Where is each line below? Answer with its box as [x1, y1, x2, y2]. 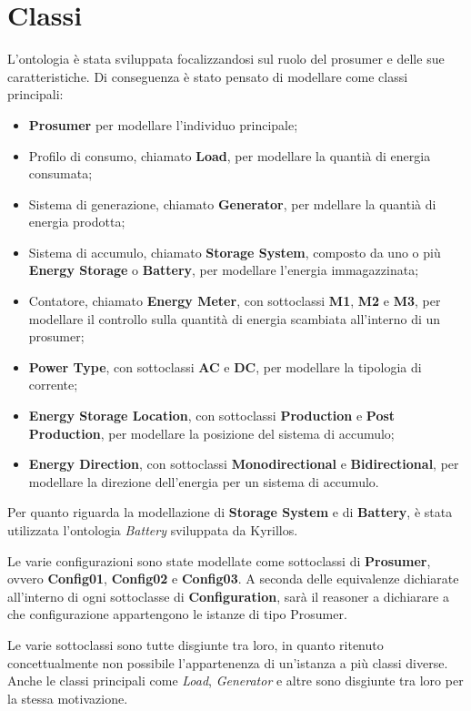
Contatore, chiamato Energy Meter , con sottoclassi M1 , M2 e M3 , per [28, 291, 441, 310]
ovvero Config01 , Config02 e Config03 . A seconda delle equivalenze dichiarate [7, 569, 459, 588]
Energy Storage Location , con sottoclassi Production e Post [28, 406, 396, 425]
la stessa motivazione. [7, 688, 128, 707]
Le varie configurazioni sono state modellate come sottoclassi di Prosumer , [7, 551, 431, 570]
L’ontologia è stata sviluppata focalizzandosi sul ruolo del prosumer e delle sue [7, 49, 445, 68]
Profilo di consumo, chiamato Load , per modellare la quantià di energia [28, 146, 431, 165]
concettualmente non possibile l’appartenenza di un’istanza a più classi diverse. [7, 653, 448, 672]
